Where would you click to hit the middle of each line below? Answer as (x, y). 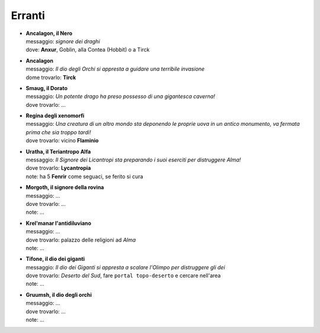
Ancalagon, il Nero (49, 33)
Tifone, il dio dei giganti (55, 259)
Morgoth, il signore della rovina (65, 188)
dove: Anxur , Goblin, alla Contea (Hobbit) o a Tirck (88, 50)
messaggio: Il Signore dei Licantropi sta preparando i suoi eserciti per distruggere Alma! (133, 160)
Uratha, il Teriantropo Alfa (58, 151)
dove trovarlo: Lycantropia (58, 168)
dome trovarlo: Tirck (51, 77)
